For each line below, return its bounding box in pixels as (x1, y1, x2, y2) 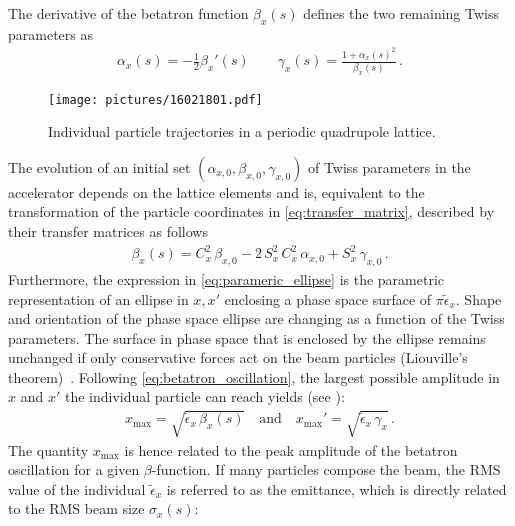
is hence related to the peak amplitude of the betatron (124, 439, 458, 460)
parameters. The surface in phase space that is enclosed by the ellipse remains (8, 327, 486, 348)
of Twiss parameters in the (307, 156, 471, 177)
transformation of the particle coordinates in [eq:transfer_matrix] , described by (8, 201, 495, 222)
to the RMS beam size (8, 498, 145, 519)
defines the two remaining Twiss (303, 3, 500, 23)
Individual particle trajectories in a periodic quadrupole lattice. (48, 121, 436, 142)
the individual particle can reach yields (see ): (64, 386, 345, 407)
